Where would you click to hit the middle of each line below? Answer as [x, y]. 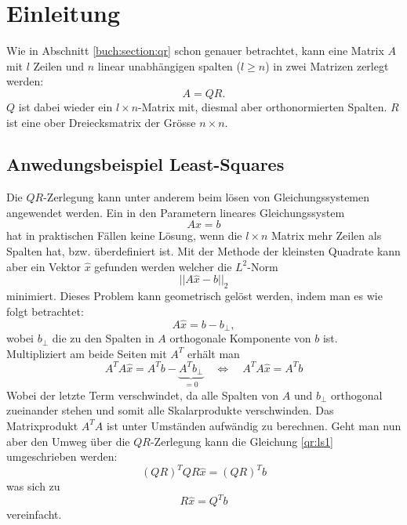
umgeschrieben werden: [62, 456]
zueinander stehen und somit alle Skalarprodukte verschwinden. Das [170, 410]
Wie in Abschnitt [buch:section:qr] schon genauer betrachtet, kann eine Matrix [195, 51]
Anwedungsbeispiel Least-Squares [145, 164]
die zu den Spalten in [103, 338]
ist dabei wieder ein [65, 106]
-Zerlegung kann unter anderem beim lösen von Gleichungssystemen [207, 197]
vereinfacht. [34, 514]
